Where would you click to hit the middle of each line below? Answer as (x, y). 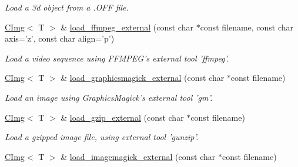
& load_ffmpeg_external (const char (127, 27)
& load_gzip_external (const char (122, 117)
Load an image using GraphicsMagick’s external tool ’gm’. (109, 97)
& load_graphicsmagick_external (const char (143, 78)
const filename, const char (247, 27)
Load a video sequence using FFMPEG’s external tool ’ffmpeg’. (117, 58)
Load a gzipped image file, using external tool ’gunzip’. (102, 137)
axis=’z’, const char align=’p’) (60, 38)
